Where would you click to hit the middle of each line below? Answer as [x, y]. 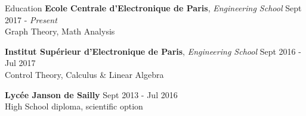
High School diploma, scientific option [74, 106]
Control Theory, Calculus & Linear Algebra [84, 74]
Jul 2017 [20, 63]
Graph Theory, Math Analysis [60, 31]
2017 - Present [31, 19]
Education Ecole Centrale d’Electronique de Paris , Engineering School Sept [153, 8]
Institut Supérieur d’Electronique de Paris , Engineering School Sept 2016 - [153, 51]
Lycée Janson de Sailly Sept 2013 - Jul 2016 [91, 94]
